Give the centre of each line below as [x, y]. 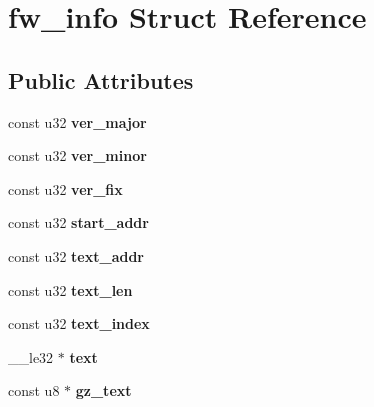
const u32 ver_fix [65, 188]
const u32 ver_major [77, 121]
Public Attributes [101, 79]
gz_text [103, 390]
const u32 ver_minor [77, 155]
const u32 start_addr [78, 222]
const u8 [34, 390]
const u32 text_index [79, 323]
